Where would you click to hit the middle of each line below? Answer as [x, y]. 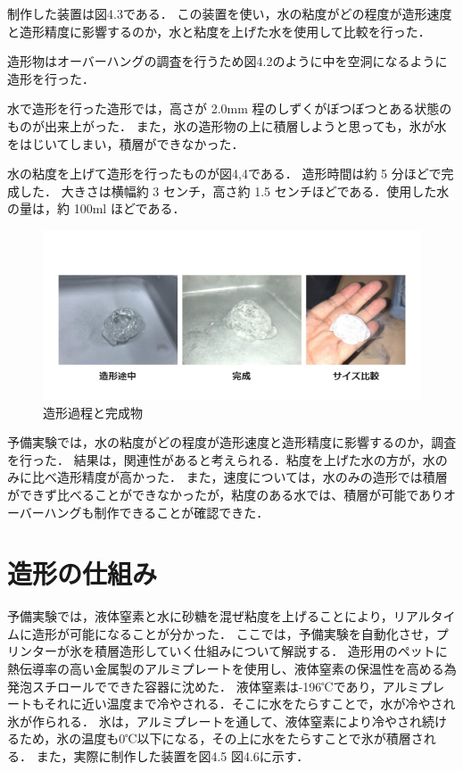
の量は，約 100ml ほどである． [96, 208]
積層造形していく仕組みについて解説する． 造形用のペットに [271, 651]
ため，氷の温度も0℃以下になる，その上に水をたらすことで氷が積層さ [221, 738]
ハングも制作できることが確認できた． [157, 512]
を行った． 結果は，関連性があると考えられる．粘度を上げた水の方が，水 [221, 459]
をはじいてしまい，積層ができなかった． [126, 143]
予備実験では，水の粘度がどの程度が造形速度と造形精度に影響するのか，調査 [232, 442]
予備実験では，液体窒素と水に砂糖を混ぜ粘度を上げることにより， [200, 616]
